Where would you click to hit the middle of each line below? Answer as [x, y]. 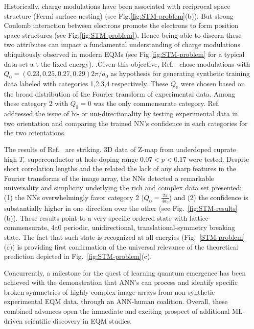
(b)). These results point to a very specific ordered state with [96, 217]
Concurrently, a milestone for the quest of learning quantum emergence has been [125, 272]
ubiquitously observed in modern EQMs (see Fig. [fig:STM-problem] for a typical [124, 54]
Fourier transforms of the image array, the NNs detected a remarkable [109, 178]
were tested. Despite [219, 159]
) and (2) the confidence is [208, 197]
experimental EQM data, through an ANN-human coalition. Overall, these [116, 301]
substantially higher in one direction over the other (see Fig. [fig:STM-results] [121, 208]
